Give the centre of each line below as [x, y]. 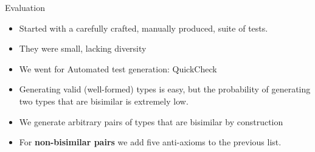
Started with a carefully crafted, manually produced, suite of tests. [144, 28]
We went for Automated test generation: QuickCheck [118, 68]
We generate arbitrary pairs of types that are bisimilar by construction [151, 121]
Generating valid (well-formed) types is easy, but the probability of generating [165, 89]
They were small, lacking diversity [83, 48]
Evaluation [25, 7]
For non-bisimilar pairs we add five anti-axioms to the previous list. [150, 142]
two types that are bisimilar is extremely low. [104, 101]
